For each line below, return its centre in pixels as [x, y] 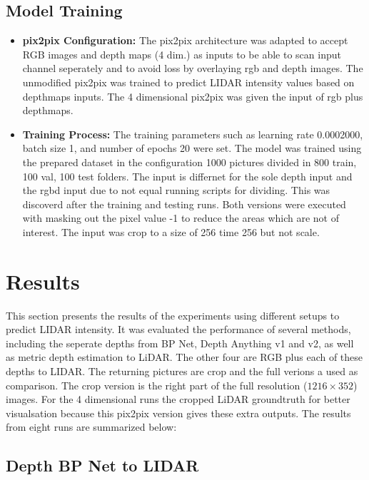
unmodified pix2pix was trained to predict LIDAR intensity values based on [188, 82]
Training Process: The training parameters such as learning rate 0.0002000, [193, 134]
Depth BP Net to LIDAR [102, 465]
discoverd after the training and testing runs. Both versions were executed [184, 204]
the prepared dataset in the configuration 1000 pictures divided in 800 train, [189, 162]
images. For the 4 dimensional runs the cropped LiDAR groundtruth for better [178, 399]
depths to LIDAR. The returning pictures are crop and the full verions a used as [182, 371]
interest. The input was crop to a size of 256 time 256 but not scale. [171, 231]
